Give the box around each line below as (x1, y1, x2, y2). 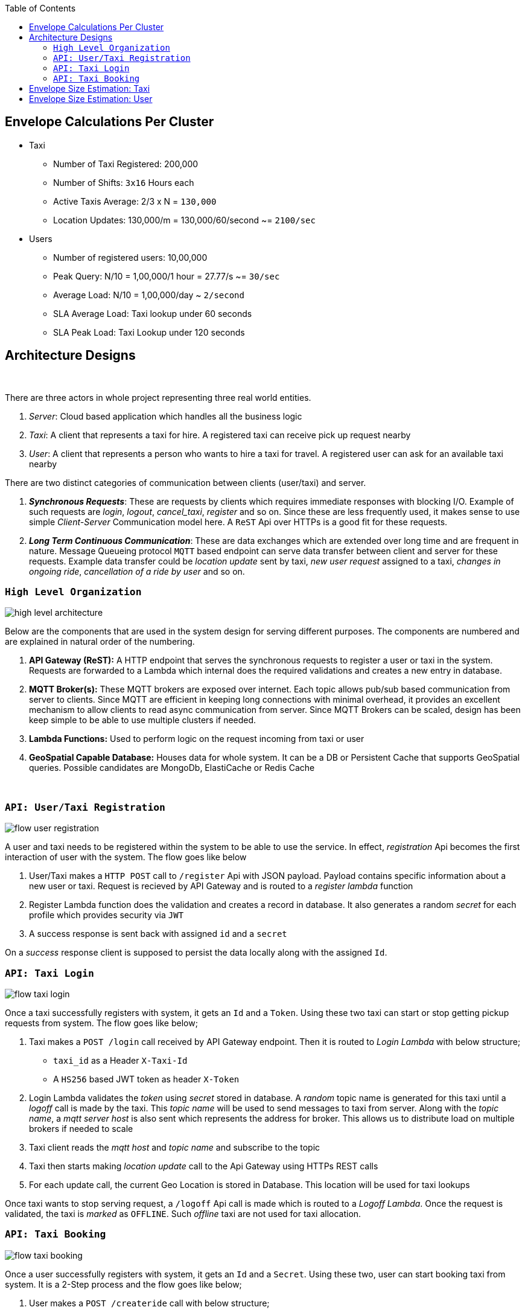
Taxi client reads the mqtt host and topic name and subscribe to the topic (29, 1142, 320, 1152)
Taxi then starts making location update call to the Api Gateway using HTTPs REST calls (29, 1160, 378, 1171)
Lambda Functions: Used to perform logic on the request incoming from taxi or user (29, 733, 364, 744)
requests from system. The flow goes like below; (5, 1017, 198, 1028)
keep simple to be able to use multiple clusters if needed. (29, 715, 256, 726)
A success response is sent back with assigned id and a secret (29, 928, 287, 939)
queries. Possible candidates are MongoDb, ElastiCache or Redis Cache (29, 762, 315, 773)
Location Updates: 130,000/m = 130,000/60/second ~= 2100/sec (53, 214, 316, 225)
